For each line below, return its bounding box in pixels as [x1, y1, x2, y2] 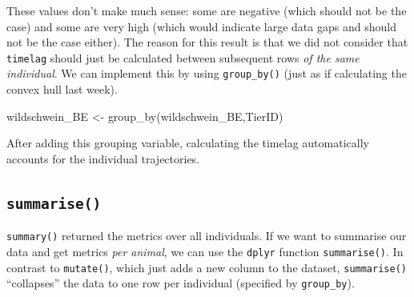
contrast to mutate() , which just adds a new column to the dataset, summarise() [6, 259, 407, 275]
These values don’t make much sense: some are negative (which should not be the [6, 2, 407, 18]
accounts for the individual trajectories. [6, 150, 200, 167]
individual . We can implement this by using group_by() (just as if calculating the [6, 65, 407, 82]
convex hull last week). [6, 81, 118, 98]
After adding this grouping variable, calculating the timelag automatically [6, 134, 369, 151]
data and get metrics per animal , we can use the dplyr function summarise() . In [6, 243, 404, 259]
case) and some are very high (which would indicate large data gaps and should [6, 18, 396, 34]
